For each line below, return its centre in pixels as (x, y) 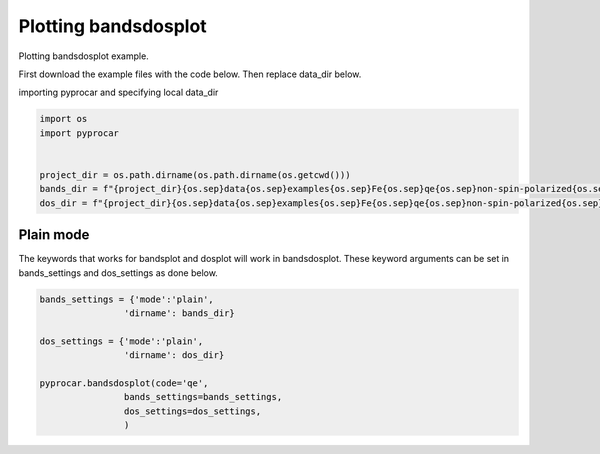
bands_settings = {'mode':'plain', (126, 299)
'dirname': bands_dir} (179, 313)
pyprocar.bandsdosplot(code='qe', (124, 383)
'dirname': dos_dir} (174, 355)
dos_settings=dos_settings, (192, 411)
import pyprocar (79, 133)
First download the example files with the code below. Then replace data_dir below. (190, 74)
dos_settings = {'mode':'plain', (121, 341)
